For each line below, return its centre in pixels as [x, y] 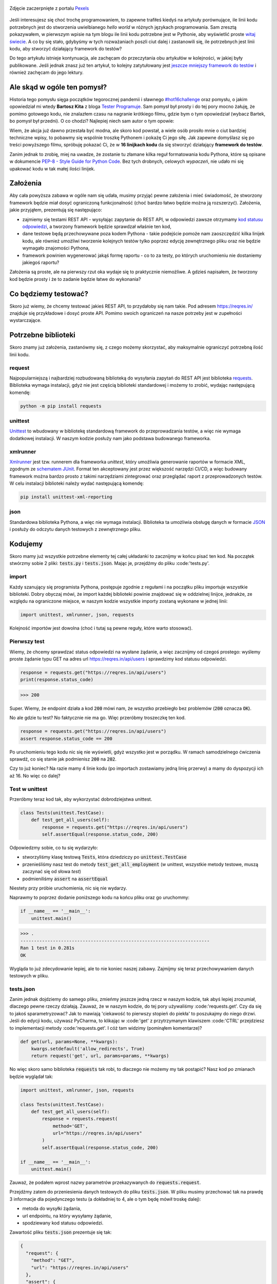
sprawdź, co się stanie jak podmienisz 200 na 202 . [63, 759]
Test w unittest [28, 789]
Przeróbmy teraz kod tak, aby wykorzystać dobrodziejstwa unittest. [81, 799]
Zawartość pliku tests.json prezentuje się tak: [61, 1232]
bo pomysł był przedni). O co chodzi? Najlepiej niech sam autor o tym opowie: [92, 121]
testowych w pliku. [29, 975]
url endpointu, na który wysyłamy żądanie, [67, 1216]
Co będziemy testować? [49, 294]
